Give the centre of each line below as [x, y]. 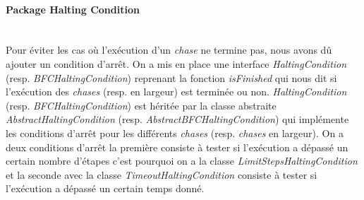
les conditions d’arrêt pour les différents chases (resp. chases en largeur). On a [175, 133]
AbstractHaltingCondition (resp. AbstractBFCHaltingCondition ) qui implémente [177, 119]
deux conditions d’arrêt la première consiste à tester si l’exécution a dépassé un [177, 147]
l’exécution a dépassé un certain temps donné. [105, 188]
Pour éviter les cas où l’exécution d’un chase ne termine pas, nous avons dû [169, 50]
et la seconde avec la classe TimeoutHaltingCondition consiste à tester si [162, 174]
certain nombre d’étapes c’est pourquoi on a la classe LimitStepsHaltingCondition [182, 161]
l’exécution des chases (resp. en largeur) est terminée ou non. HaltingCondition [176, 92]
